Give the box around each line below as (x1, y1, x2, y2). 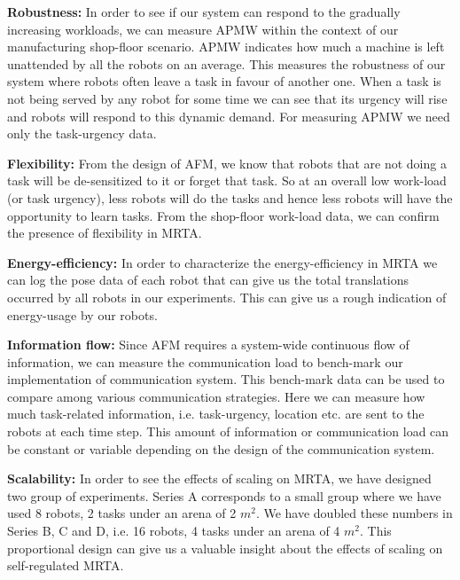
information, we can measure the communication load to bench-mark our (7, 352, 403, 371)
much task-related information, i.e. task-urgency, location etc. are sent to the (7, 404, 425, 423)
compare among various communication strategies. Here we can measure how (7, 387, 425, 405)
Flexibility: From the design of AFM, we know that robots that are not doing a (7, 153, 447, 172)
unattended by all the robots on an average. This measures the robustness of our (7, 54, 446, 73)
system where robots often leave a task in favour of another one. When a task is (7, 72, 441, 90)
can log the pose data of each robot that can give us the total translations (7, 270, 409, 289)
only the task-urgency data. (7, 124, 157, 143)
